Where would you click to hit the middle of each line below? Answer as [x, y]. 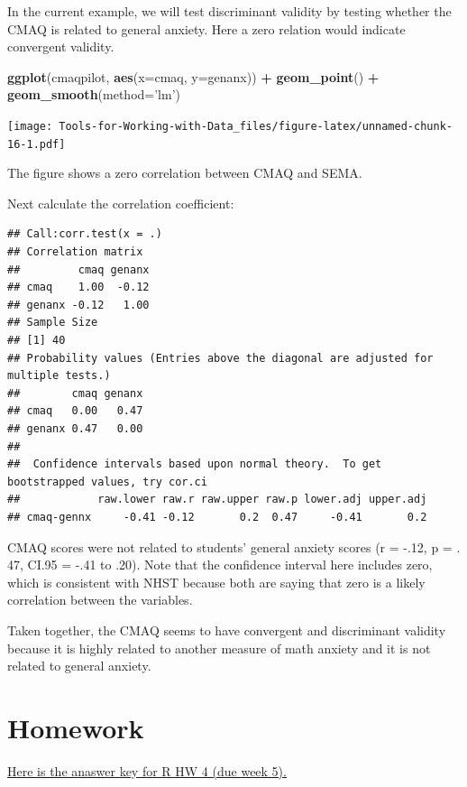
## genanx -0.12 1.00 [78, 305]
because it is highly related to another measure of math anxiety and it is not [219, 648]
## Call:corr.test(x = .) [85, 234]
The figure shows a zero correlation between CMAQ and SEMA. [185, 173]
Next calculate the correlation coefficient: [121, 203]
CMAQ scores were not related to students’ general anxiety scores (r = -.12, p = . [234, 546]
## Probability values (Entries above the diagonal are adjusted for [220, 358]
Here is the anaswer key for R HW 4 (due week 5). [147, 770]
